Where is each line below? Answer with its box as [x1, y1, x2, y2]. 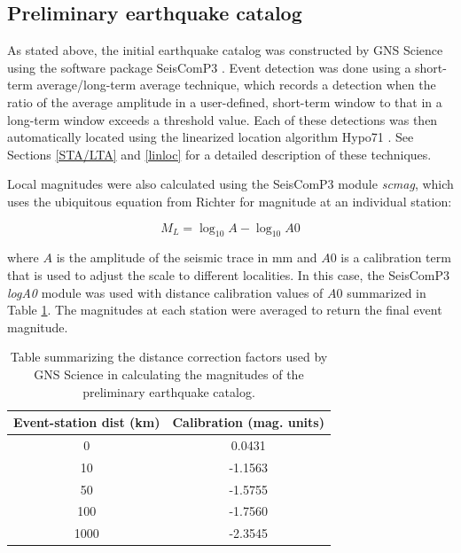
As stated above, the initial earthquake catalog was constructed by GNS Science [7, 41, 443, 59]
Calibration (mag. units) [172, 413, 324, 432]
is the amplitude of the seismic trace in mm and [56, 248, 317, 267]
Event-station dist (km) [13, 413, 160, 432]
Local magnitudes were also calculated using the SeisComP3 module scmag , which [7, 175, 454, 193]
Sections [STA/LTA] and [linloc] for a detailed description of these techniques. [7, 144, 432, 163]
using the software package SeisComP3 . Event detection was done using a [7, 58, 411, 76]
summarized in [347, 283, 426, 301]
